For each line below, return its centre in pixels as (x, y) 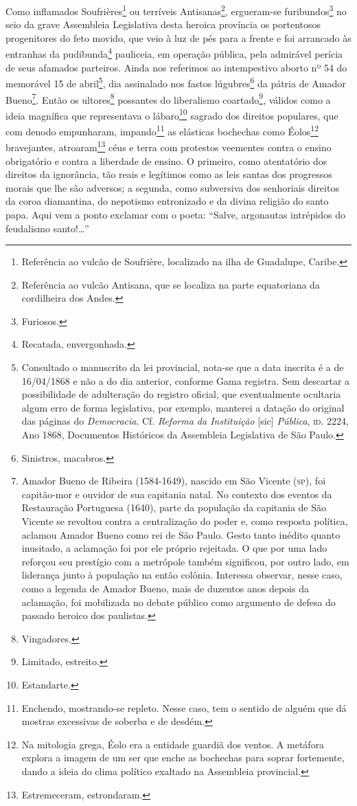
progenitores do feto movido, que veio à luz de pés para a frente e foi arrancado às (178, 37)
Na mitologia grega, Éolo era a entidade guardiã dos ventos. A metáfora (173, 744)
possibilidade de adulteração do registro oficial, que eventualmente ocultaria (181, 394)
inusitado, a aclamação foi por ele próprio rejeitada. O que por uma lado (174, 548)
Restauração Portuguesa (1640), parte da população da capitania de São (174, 507)
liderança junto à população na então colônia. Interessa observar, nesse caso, (182, 575)
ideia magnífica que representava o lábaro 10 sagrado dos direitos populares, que (172, 114)
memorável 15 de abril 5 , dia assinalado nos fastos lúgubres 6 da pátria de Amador (176, 82)
